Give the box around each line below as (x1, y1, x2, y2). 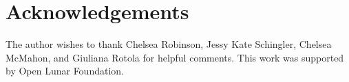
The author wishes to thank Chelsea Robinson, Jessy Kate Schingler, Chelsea (6, 37, 332, 51)
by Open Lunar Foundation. (6, 64, 124, 78)
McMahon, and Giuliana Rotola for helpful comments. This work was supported (6, 50, 344, 64)
